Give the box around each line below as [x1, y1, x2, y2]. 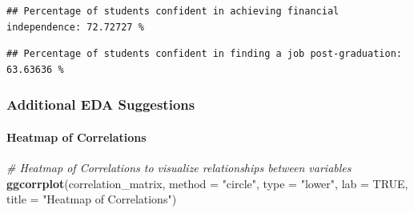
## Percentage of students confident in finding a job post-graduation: [6, 48, 402, 60]
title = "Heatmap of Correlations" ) [6, 191, 177, 207]
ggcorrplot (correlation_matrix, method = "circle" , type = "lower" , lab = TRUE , [6, 175, 408, 191]
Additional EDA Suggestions [6, 94, 195, 115]
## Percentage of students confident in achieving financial [6, 6, 340, 17]
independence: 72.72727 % [6, 21, 144, 33]
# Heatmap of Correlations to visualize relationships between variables [6, 159, 352, 176]
